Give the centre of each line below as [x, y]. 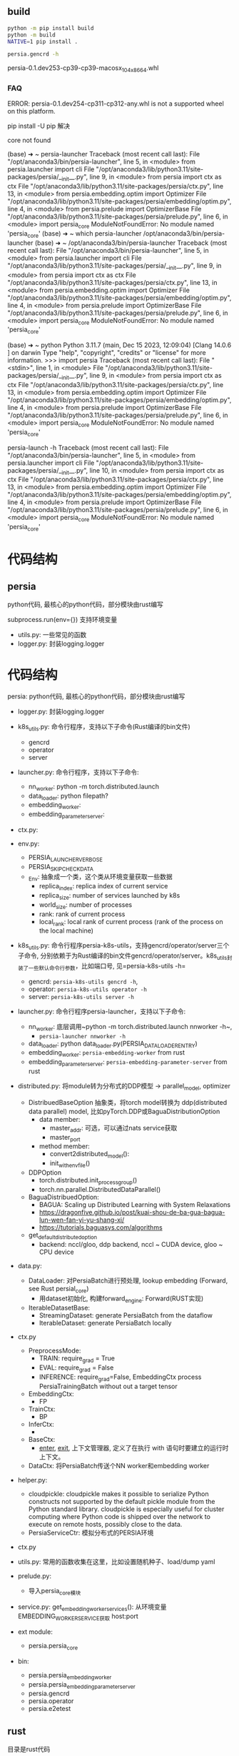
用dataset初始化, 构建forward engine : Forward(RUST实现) [121, 1299]
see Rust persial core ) [59, 1289]
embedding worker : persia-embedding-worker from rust [107, 1054]
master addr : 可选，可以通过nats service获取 [113, 1129]
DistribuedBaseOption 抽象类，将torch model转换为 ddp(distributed [128, 1102]
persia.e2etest [50, 1709]
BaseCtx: [42, 1439]
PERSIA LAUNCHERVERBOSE [66, 858]
